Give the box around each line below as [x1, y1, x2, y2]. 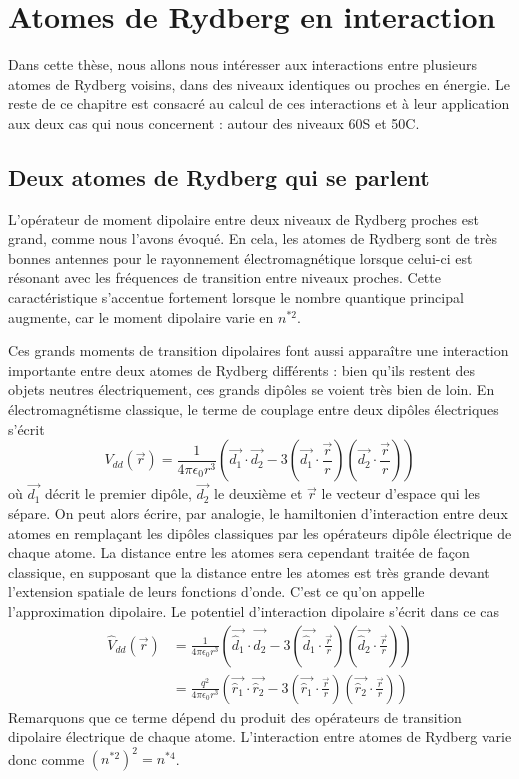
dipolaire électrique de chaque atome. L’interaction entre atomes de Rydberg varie [8, 726, 512, 747]
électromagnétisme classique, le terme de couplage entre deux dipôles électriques [8, 399, 499, 420]
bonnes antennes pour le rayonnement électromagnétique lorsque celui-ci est [8, 247, 473, 268]
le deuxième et [214, 483, 303, 504]
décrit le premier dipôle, [45, 483, 192, 504]
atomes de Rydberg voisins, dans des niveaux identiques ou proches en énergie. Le [8, 73, 510, 94]
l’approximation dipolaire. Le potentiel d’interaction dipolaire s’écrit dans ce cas [8, 601, 500, 622]
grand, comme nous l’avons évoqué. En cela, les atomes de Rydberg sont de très [8, 228, 497, 249]
